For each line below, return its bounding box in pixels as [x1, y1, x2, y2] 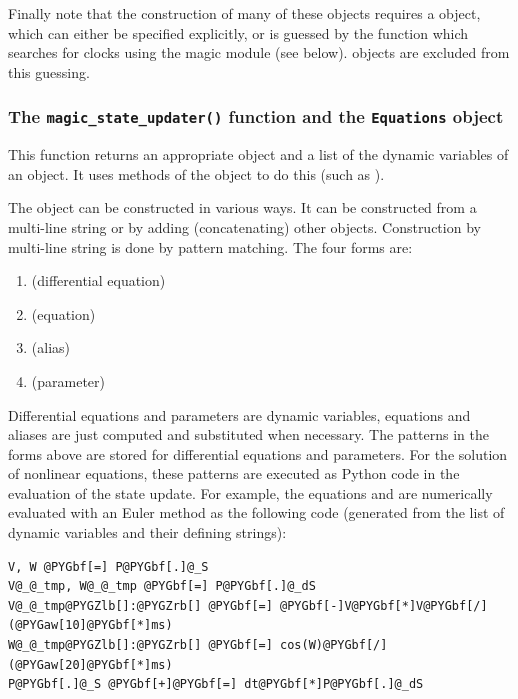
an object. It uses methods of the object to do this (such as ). [8, 163, 385, 184]
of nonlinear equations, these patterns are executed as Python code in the [8, 463, 460, 484]
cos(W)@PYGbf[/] [280, 638, 388, 653]
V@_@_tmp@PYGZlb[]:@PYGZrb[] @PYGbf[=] [8, 598, 273, 613]
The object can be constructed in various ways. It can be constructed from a [8, 197, 477, 218]
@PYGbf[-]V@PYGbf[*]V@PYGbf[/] [280, 598, 488, 613]
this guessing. [8, 61, 90, 82]
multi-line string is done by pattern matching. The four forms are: [8, 236, 413, 257]
